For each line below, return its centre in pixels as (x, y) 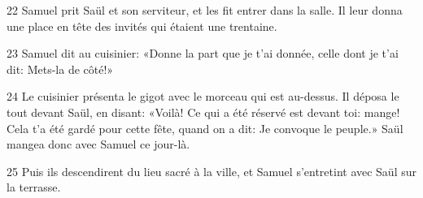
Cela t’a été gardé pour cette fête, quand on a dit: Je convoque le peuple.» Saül (205, 128)
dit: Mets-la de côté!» (60, 69)
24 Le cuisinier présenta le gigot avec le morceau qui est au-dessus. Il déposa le (203, 96)
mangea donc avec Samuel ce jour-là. (98, 144)
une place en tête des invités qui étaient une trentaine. (142, 26)
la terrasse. (34, 187)
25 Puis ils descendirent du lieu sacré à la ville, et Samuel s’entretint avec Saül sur (211, 171)
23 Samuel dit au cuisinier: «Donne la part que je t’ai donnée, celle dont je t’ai (203, 53)
